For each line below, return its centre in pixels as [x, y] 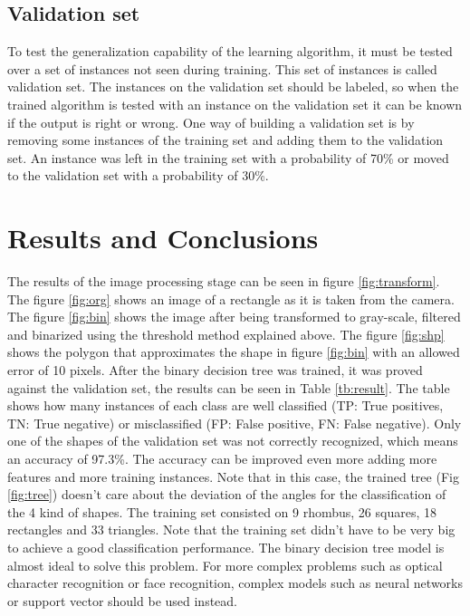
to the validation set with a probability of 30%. [138, 175]
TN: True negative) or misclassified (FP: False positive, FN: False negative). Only [235, 423]
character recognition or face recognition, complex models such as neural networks [235, 583]
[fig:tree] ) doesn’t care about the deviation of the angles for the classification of [227, 494]
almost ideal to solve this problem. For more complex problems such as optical [225, 565]
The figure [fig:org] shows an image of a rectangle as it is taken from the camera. [231, 298]
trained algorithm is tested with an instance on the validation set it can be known [235, 104]
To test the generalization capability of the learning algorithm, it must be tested [230, 51]
